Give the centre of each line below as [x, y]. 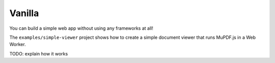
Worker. [18, 44]
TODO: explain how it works [39, 53]
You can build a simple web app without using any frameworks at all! [81, 28]
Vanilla [24, 13]
